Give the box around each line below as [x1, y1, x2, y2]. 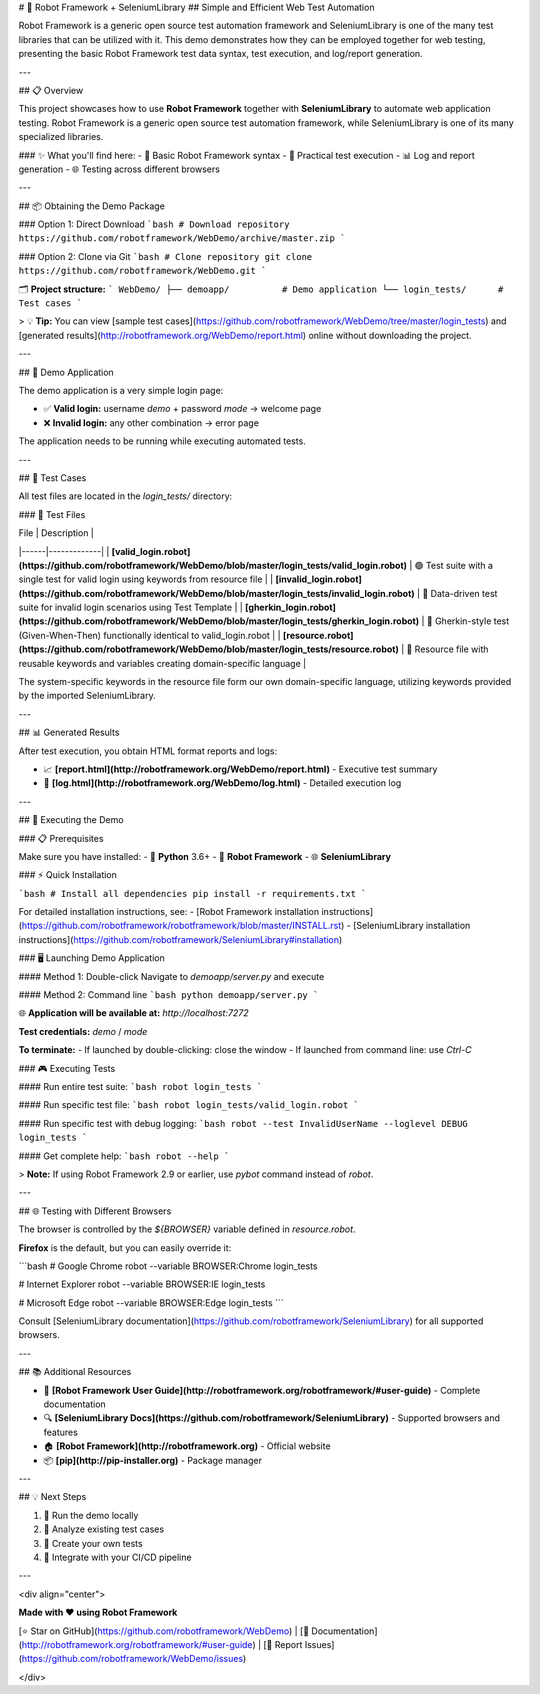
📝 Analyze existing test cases [43, 1523, 165, 1535]
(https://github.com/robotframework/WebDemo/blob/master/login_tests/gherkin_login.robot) [18, 615, 420, 627]
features [43, 1426, 79, 1438]
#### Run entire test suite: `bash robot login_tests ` [18, 1081, 263, 1092]
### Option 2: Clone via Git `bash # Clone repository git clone [18, 250, 313, 262]
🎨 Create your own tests [43, 1537, 144, 1549]
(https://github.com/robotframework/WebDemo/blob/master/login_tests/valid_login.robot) [18, 559, 408, 571]
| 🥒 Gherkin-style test [421, 615, 510, 627]
